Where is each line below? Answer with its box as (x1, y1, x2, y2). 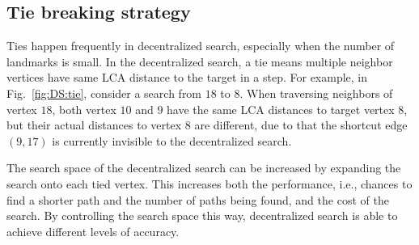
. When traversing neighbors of (239, 84, 393, 101)
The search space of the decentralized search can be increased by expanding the (6, 159, 401, 176)
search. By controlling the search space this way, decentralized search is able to (6, 207, 398, 224)
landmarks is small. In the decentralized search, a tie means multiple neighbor (6, 53, 393, 70)
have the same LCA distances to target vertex (167, 100, 395, 117)
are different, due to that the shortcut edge (194, 116, 408, 133)
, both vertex (52, 100, 116, 117)
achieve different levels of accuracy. (6, 222, 180, 239)
